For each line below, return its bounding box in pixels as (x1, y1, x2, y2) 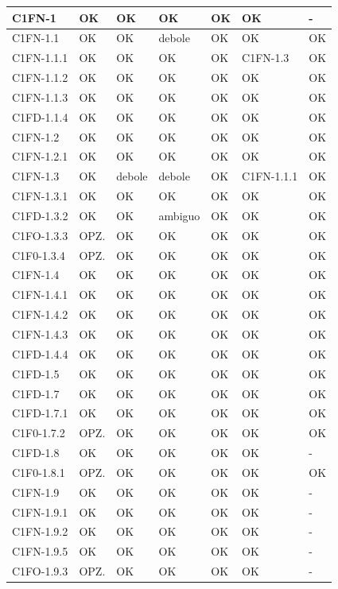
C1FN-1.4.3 (12, 326, 68, 342)
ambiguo (158, 207, 200, 223)
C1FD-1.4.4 (12, 345, 68, 362)
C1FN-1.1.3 (12, 88, 68, 105)
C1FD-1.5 (12, 365, 60, 382)
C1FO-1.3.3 (12, 227, 68, 243)
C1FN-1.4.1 (12, 286, 68, 303)
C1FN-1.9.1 (12, 503, 68, 520)
